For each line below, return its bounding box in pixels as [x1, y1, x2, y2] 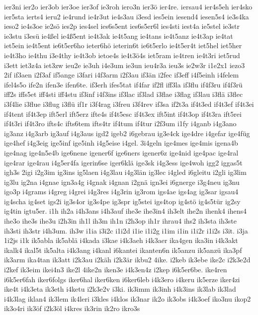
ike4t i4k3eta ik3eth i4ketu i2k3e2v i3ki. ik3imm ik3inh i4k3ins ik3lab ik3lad [4, 284, 236, 294]
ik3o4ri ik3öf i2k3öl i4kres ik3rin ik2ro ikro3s [4, 303, 140, 314]
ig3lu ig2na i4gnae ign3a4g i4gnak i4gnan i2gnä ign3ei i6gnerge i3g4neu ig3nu [4, 176, 240, 187]
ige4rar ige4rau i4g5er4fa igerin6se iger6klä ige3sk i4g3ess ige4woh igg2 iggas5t [4, 157, 243, 167]
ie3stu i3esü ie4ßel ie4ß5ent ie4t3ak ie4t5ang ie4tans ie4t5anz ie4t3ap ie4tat [4, 30, 233, 41]
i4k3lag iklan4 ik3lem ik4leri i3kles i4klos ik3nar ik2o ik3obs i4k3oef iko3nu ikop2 [4, 293, 251, 304]
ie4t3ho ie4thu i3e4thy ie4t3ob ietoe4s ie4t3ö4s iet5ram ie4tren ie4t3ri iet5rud [4, 50, 240, 60]
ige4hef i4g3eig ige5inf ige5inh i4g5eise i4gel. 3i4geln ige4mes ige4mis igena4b [4, 138, 238, 148]
